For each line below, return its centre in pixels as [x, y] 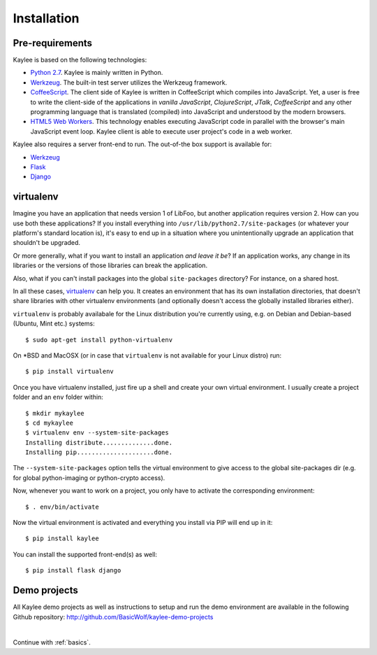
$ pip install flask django [73, 571]
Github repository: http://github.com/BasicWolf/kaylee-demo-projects [113, 617]
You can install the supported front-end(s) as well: [85, 554]
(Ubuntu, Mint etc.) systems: [54, 324]
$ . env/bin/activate [62, 507]
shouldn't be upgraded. [46, 243]
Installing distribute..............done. [99, 442]
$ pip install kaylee [62, 538]
